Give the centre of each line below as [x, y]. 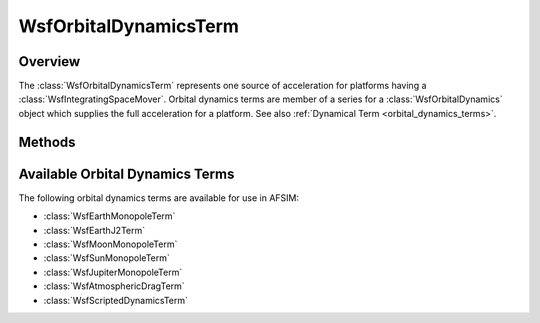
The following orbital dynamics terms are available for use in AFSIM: [159, 197]
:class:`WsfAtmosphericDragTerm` [114, 286]
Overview [49, 61]
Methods [47, 141]
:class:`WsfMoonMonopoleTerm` [110, 244]
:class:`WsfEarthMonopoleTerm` [109, 216]
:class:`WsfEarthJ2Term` [94, 230]
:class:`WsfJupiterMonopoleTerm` [113, 272]
